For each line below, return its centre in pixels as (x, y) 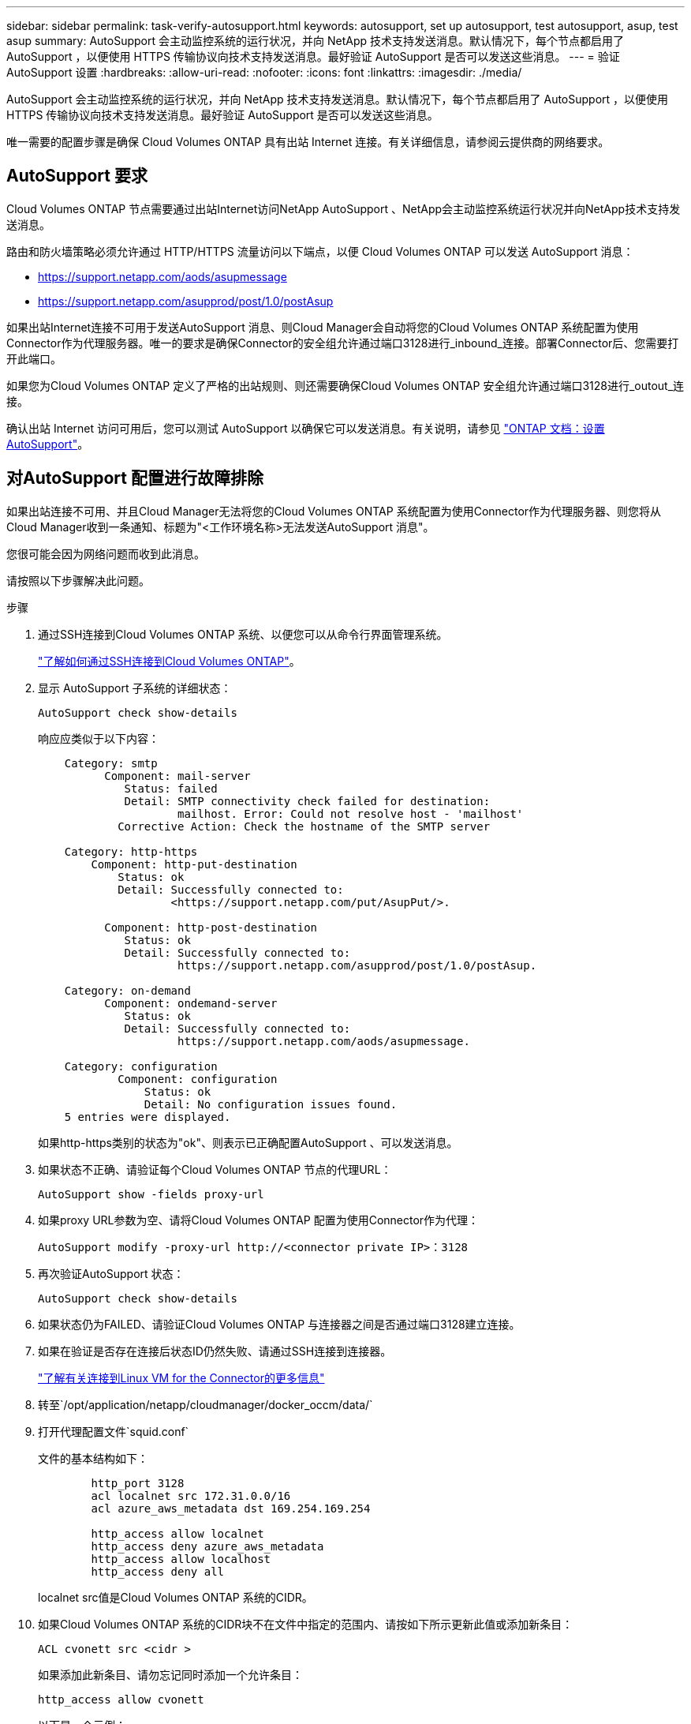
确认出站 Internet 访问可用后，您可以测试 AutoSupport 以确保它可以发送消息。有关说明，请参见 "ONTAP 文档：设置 (306, 428)
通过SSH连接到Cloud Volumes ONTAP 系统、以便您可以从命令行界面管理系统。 (243, 634)
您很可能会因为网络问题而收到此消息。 (106, 553)
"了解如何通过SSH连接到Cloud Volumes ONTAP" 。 (169, 661)
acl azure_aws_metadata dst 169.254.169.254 (231, 1508)
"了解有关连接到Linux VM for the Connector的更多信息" (181, 1377)
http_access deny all (158, 1571)
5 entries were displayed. (148, 1117)
